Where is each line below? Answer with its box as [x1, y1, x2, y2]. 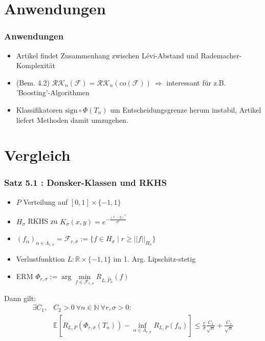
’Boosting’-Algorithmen [16, 87, 90, 98]
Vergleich [4, 144, 71, 165]
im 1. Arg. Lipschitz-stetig [113, 253, 196, 264]
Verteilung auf [23, 196, 68, 207]
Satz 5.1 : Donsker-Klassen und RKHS [4, 176, 167, 189]
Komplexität [16, 60, 56, 71]
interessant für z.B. [166, 77, 226, 88]
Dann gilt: [4, 292, 36, 303]
